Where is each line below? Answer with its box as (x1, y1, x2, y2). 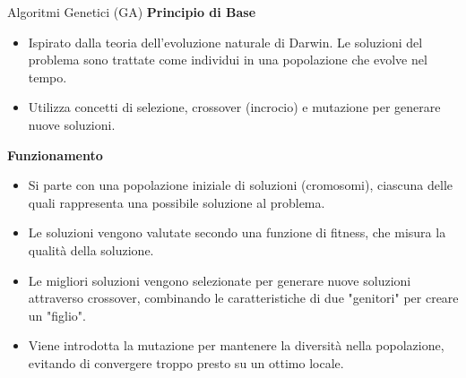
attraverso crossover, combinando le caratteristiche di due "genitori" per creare (28, 288, 459, 307)
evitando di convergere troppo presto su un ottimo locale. (28, 353, 344, 372)
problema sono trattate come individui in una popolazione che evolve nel (28, 50, 427, 69)
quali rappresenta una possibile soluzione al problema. (28, 193, 325, 211)
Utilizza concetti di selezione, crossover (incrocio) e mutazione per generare (28, 98, 441, 116)
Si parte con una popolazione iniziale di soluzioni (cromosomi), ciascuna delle (28, 176, 453, 194)
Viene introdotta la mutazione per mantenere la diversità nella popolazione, (28, 336, 444, 355)
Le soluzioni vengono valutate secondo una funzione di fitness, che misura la (28, 223, 446, 242)
